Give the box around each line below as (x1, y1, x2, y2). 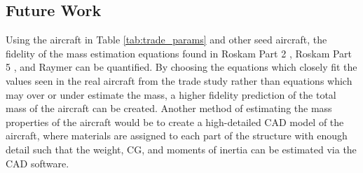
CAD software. (6, 155, 69, 170)
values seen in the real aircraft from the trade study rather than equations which (6, 73, 352, 88)
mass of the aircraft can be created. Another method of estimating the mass (6, 101, 332, 116)
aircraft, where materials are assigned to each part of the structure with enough (6, 128, 348, 143)
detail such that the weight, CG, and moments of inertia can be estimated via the (6, 141, 357, 156)
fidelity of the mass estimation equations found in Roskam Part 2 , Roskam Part (6, 46, 352, 60)
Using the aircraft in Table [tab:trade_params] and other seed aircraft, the (6, 32, 327, 47)
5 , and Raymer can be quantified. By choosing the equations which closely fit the (6, 60, 357, 74)
